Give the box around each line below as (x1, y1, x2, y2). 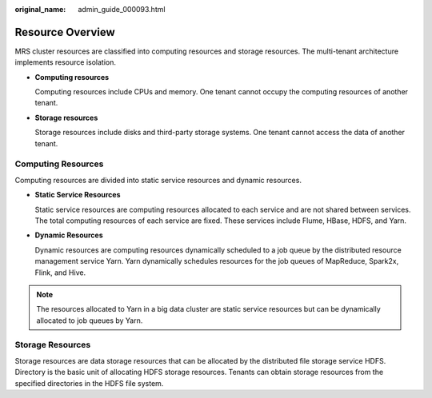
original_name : (14, 5, 66, 14)
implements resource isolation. (14, 58, 116, 67)
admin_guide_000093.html (78, 5, 166, 14)
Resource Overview (14, 25, 115, 39)
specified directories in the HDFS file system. (14, 378, 164, 388)
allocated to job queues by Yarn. (36, 316, 143, 325)
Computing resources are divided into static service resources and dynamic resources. (14, 175, 302, 185)
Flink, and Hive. (34, 268, 86, 277)
